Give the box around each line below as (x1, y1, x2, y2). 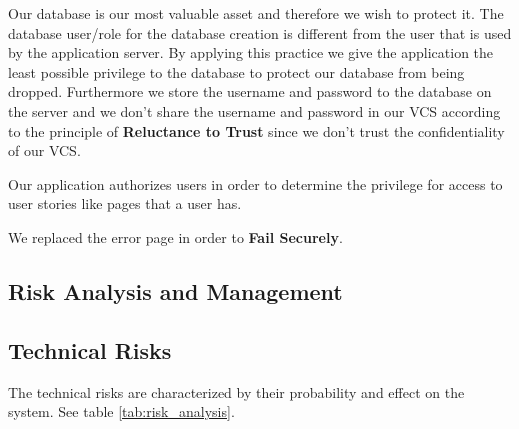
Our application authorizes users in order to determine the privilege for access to (8, 173, 503, 194)
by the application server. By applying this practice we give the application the (8, 42, 494, 63)
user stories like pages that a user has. (8, 193, 242, 214)
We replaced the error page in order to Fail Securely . (8, 226, 343, 247)
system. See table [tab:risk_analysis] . (8, 401, 235, 422)
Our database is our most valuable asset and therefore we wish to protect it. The (8, 3, 504, 23)
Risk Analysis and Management (8, 275, 343, 306)
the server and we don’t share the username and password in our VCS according (8, 100, 501, 121)
